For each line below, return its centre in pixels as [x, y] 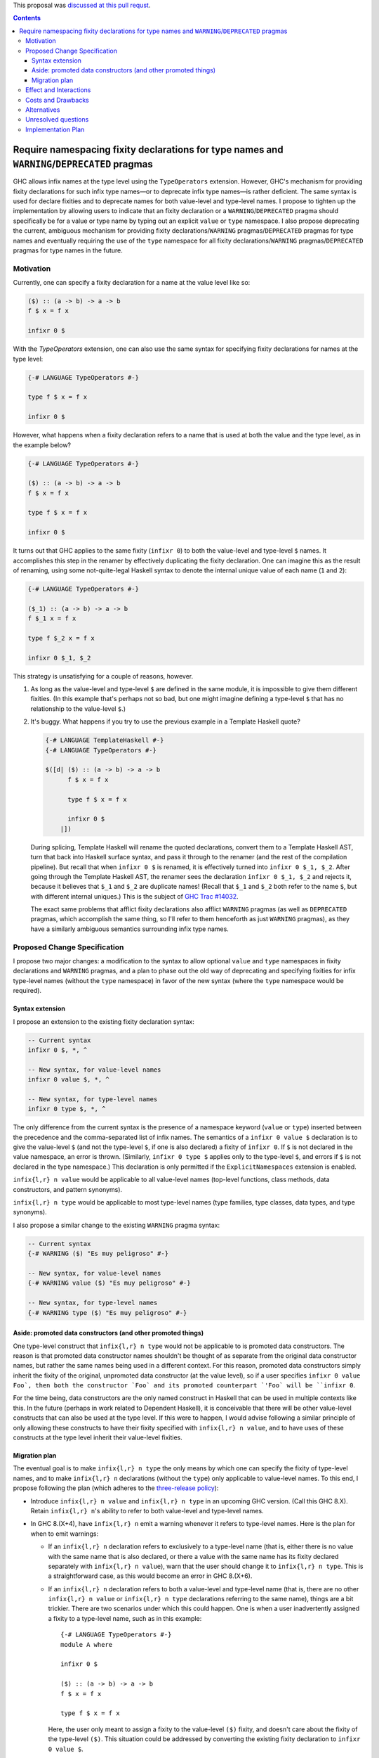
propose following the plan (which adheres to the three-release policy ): [116, 1488]
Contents [27, 18]
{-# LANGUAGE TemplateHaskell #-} [105, 740]
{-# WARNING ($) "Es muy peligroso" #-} [98, 1254]
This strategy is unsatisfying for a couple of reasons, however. [103, 676]
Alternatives [43, 110]
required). [27, 991]
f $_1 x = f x [52, 618]
